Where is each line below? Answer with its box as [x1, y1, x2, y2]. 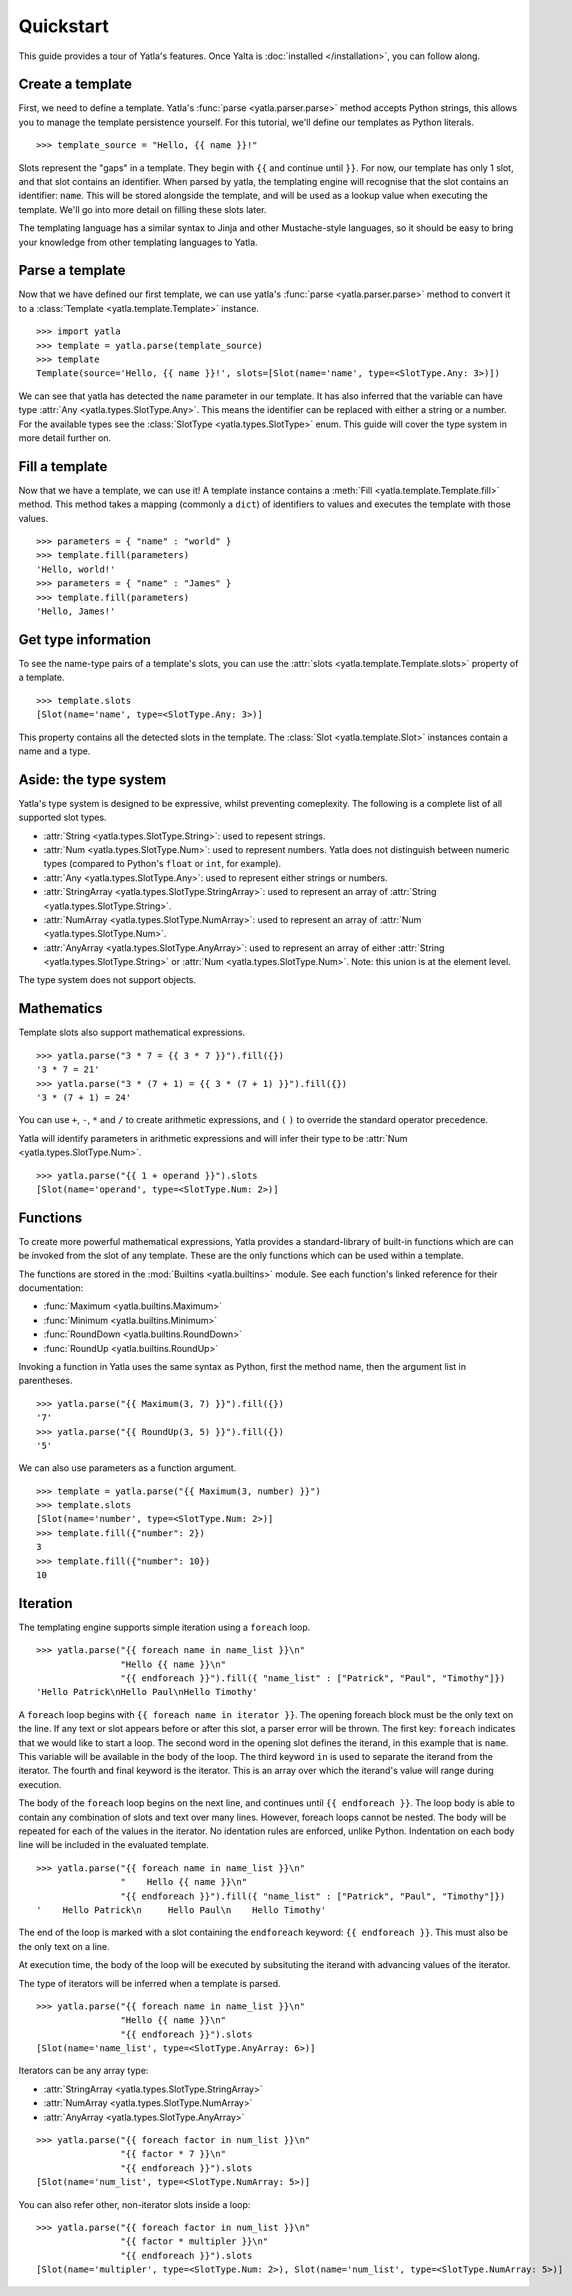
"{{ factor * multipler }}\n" [120, 2236, 269, 2247]
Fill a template [18, 458, 108, 475]
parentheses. [18, 1375, 74, 1387]
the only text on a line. [18, 1940, 110, 1952]
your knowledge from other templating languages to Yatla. [18, 236, 259, 248]
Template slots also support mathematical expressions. [18, 1026, 245, 1039]
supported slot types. [18, 811, 107, 824]
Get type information [18, 631, 152, 648]
